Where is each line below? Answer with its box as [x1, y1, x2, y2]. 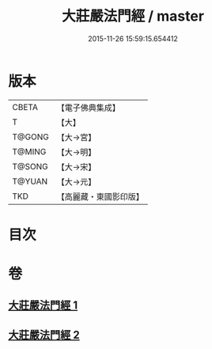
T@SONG [12, 161, 49, 172]
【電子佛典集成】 [56, 102, 120, 113]
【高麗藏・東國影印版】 [56, 191, 144, 202]
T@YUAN [12, 176, 48, 187]
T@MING [12, 146, 47, 157]
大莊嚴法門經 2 [8, 328, 81, 341]
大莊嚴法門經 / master [62, 7, 204, 25]
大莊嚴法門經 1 [8, 298, 78, 313]
